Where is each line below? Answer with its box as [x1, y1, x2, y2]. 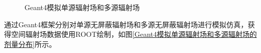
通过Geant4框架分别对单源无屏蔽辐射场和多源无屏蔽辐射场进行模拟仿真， [4, 19, 248, 29]
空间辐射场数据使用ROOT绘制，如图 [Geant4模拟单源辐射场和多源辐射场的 [11, 29, 257, 39]
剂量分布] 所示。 [4, 38, 56, 49]
